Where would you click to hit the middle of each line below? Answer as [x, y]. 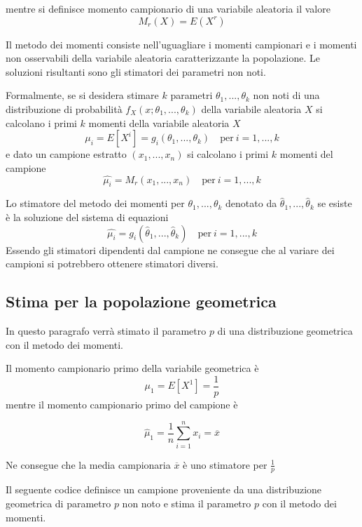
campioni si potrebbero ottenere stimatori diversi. [112, 263]
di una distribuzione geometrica [285, 330]
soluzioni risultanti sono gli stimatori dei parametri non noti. [136, 71]
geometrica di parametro [58, 503]
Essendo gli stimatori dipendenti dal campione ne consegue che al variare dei [170, 249]
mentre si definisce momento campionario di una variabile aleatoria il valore [168, 8]
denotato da [251, 203]
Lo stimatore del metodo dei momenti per [95, 203]
